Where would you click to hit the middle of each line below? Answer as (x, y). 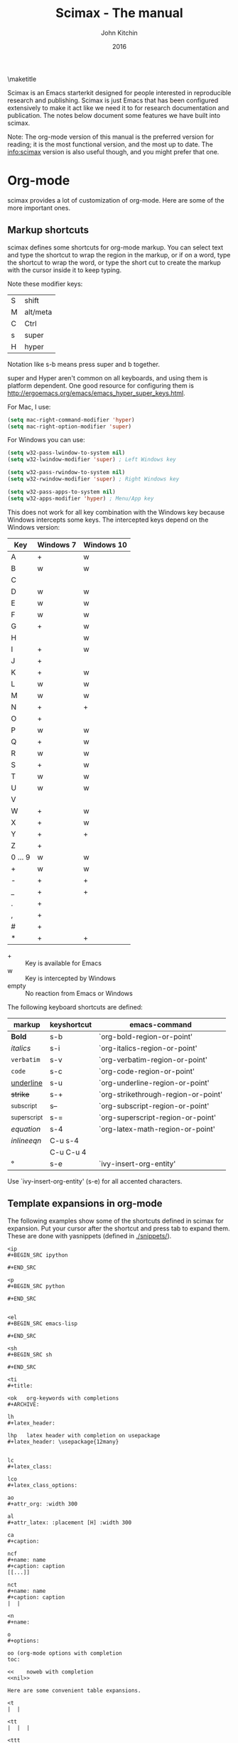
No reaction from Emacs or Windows (79, 993)
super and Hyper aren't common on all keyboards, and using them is (108, 377)
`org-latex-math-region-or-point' (157, 1129)
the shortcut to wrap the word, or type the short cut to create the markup (114, 262)
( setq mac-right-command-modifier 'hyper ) (71, 420)
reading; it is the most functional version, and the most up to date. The (110, 144)
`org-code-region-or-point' (147, 1071)
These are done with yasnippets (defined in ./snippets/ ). (90, 1235)
